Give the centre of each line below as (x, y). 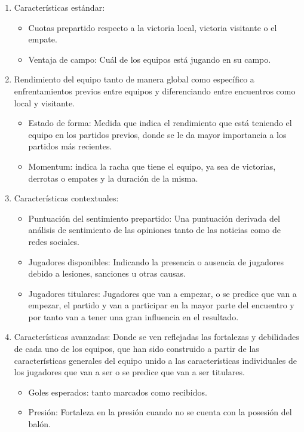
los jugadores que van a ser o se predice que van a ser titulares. (129, 372)
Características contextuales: (66, 198)
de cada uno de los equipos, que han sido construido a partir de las (136, 349)
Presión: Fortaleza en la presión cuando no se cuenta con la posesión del (160, 412)
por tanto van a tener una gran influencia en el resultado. (133, 316)
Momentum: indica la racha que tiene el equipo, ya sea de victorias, (152, 166)
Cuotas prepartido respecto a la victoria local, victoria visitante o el (153, 27)
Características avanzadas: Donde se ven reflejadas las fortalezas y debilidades (156, 337)
